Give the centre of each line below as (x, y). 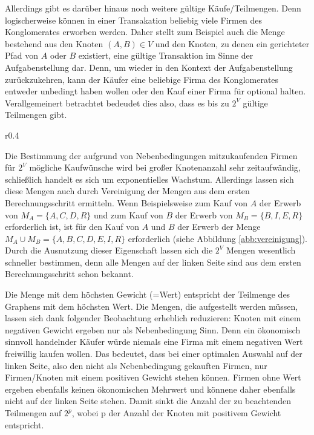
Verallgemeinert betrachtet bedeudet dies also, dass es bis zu (117, 103)
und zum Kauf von (128, 214)
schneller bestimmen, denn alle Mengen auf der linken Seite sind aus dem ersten (153, 262)
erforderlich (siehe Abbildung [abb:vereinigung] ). (218, 238)
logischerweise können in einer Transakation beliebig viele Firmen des (133, 20)
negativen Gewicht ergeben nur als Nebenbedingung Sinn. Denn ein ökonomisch (153, 329)
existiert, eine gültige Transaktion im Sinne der (166, 55)
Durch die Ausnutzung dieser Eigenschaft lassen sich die (109, 250)
